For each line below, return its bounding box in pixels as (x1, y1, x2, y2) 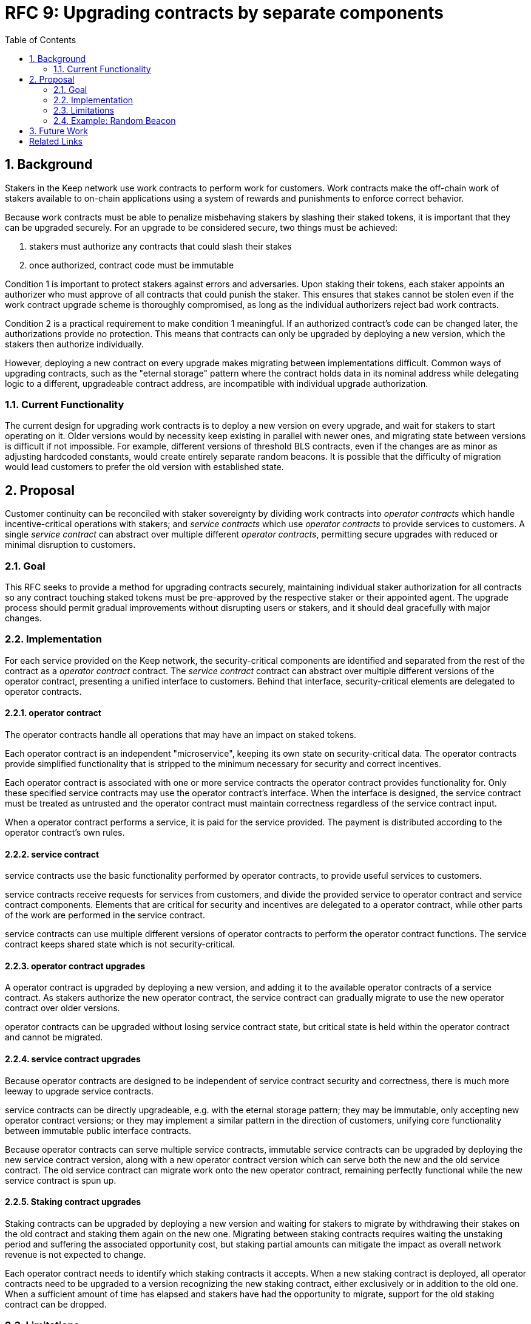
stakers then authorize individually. (5, 338, 144, 349)
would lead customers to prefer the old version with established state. (5, 462, 284, 473)
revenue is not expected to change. (5, 1249, 146, 1260)
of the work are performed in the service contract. (5, 910, 205, 921)
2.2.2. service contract (5, 848, 100, 859)
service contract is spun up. (5, 1175, 117, 1186)
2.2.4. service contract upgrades (5, 1053, 141, 1064)
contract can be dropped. (5, 1298, 107, 1309)
